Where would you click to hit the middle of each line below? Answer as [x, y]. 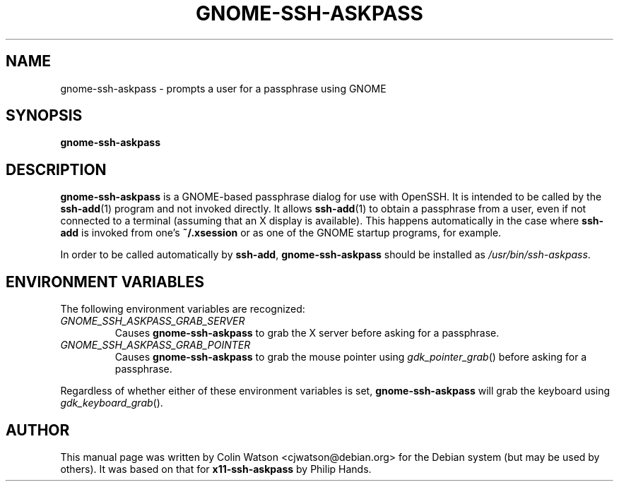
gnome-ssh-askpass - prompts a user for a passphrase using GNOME [223, 88]
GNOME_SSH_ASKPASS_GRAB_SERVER [153, 321]
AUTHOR [38, 430]
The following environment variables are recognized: [183, 309]
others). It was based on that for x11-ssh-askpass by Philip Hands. [216, 469]
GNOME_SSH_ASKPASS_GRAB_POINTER [155, 345]
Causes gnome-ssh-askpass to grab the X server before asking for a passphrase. [307, 333]
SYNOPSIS [44, 116]
